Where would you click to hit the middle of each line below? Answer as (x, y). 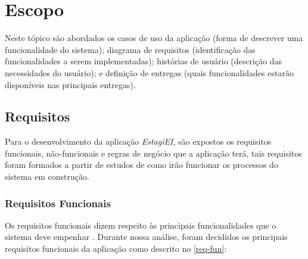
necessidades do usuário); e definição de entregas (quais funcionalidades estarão (149, 72)
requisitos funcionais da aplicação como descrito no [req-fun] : (116, 249)
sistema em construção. (47, 177)
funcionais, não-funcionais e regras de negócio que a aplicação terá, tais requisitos (153, 153)
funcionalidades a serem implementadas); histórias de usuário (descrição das (144, 61)
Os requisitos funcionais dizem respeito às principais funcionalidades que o (141, 225)
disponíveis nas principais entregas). (70, 84)
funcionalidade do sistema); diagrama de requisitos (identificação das (130, 49)
